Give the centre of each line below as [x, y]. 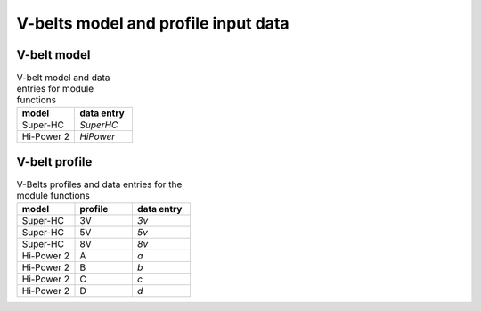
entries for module [55, 89]
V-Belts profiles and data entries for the [99, 184]
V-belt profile [54, 162]
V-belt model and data [63, 78]
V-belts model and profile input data [153, 23]
